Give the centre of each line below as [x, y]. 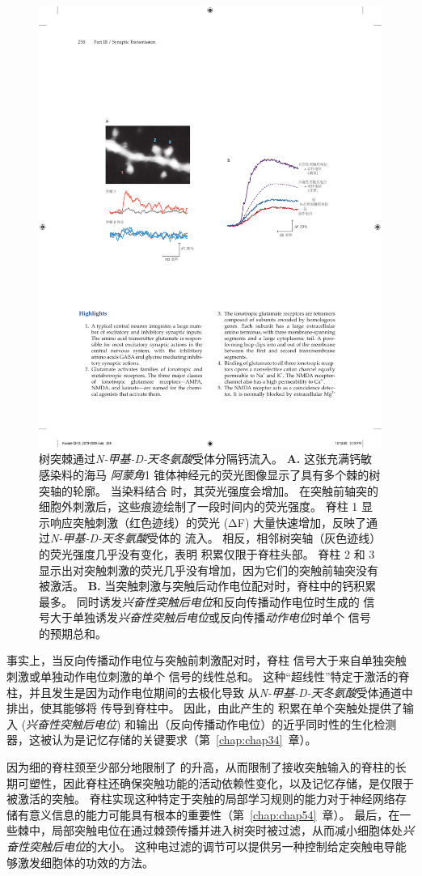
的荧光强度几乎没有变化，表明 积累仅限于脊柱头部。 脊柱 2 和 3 [207, 553]
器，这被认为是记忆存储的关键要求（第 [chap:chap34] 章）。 [162, 740]
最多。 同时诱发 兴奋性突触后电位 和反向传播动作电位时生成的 [199, 601]
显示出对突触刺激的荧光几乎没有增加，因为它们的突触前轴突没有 [209, 570]
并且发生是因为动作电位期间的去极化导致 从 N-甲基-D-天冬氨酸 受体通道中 [221, 692]
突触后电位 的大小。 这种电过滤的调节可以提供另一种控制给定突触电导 [212, 846]
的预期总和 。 [73, 633]
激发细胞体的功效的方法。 [85, 862]
